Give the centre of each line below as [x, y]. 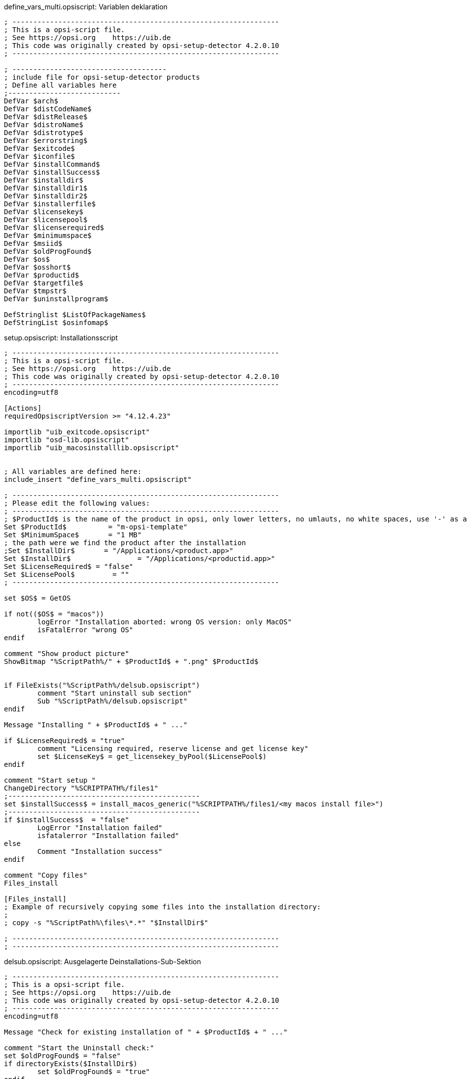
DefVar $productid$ [42, 275]
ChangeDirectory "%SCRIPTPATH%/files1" [81, 788]
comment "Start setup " [50, 780]
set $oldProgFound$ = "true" [94, 1072]
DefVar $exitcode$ [40, 148]
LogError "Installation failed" [100, 828]
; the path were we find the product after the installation [125, 543]
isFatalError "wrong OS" [85, 630]
